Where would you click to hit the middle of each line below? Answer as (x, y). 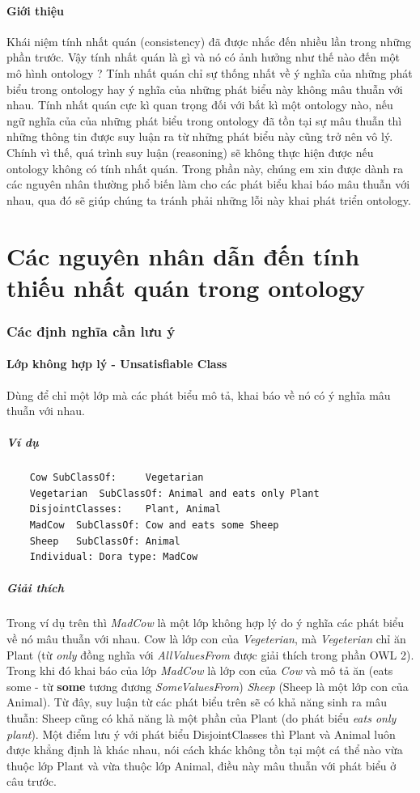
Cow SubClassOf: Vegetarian (117, 478)
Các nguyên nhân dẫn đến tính (183, 255)
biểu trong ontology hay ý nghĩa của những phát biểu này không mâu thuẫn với (205, 89)
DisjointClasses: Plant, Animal (125, 509)
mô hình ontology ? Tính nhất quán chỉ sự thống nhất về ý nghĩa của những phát (210, 72)
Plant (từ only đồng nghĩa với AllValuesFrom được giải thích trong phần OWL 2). (210, 654)
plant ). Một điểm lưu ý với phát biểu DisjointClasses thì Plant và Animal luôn (201, 734)
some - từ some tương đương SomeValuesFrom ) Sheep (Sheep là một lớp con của (208, 686)
